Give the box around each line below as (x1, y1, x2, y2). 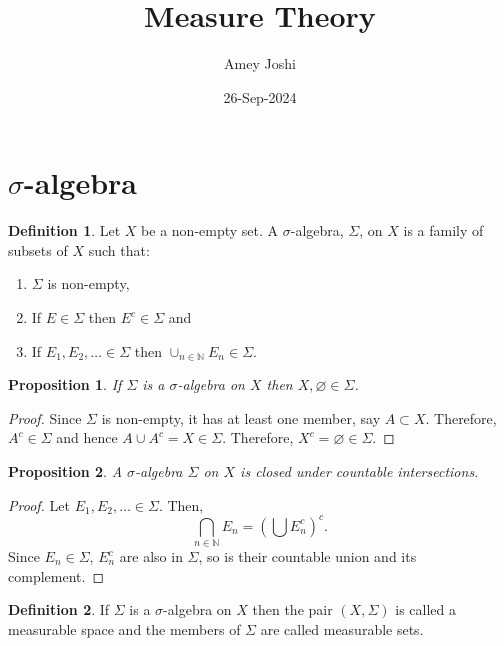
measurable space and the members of (8, 618, 241, 639)
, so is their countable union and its (198, 546, 417, 567)
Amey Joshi (224, 53, 296, 74)
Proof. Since (8, 407, 82, 428)
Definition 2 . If (8, 599, 110, 620)
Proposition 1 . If (8, 374, 122, 395)
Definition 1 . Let (8, 220, 121, 241)
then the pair (252, 599, 333, 620)
